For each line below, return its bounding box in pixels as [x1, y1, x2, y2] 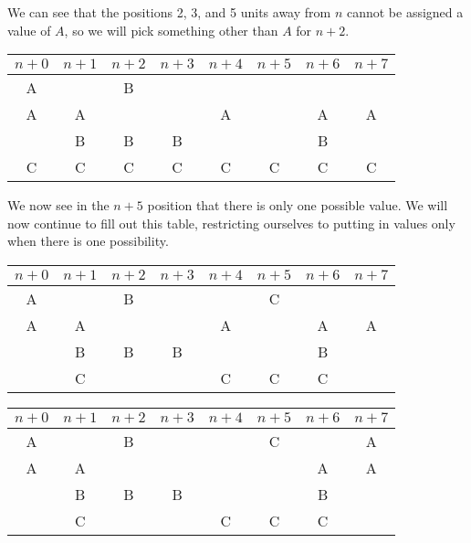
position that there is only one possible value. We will [147, 196, 448, 215]
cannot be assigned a [346, 3, 464, 21]
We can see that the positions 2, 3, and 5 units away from [7, 3, 331, 21]
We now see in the [7, 196, 110, 215]
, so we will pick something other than [64, 20, 278, 39]
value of [7, 20, 51, 39]
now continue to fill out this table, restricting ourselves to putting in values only [7, 213, 455, 232]
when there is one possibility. [7, 231, 169, 250]
